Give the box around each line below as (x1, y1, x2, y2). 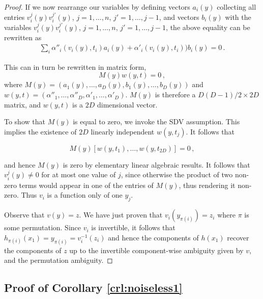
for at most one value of (41, 169, 116, 180)
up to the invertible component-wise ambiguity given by (69, 244, 244, 255)
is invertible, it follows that (91, 222, 176, 233)
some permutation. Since (4, 222, 81, 233)
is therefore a (155, 89, 196, 100)
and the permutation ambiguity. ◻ (4, 255, 113, 265)
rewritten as (4, 32, 42, 43)
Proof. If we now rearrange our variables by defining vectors (4, 2, 190, 12)
